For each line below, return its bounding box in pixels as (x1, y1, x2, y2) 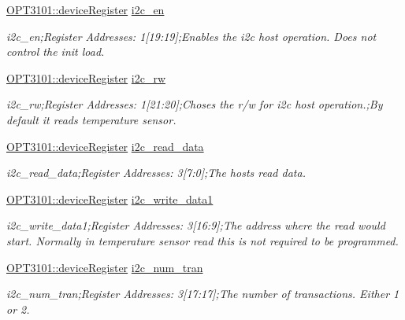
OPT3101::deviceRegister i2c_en (6, 2, 165, 17)
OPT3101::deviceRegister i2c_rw (6, 69, 166, 86)
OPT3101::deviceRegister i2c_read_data (6, 138, 204, 154)
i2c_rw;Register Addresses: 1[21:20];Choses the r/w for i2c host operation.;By (6, 96, 383, 112)
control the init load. (6, 43, 105, 60)
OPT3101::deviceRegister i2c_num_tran (6, 259, 203, 275)
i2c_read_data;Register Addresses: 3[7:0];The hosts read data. (6, 164, 306, 181)
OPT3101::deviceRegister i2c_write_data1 (6, 190, 214, 207)
